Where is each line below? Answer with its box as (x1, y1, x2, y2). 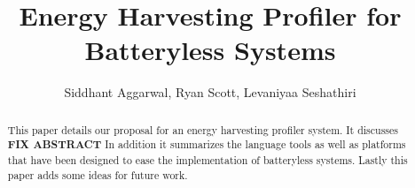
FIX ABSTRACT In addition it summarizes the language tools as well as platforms (7, 137, 406, 153)
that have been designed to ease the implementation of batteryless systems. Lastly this (7, 153, 408, 168)
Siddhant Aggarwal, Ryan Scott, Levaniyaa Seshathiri (64, 83, 356, 102)
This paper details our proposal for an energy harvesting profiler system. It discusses (7, 122, 399, 137)
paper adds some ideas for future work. (7, 167, 188, 182)
